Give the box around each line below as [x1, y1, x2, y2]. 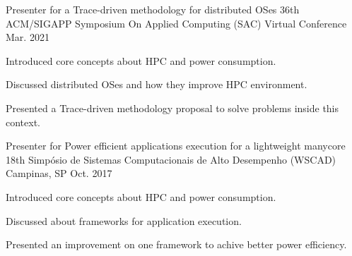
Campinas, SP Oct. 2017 [6, 166, 112, 181]
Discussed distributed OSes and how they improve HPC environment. [6, 77, 307, 92]
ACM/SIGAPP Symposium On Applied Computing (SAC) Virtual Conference [6, 16, 347, 30]
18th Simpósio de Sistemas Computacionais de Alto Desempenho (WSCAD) [6, 152, 336, 166]
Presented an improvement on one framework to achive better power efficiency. [6, 237, 347, 252]
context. [6, 114, 40, 129]
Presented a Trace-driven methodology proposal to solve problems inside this [6, 100, 339, 115]
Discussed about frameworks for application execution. [6, 213, 242, 228]
